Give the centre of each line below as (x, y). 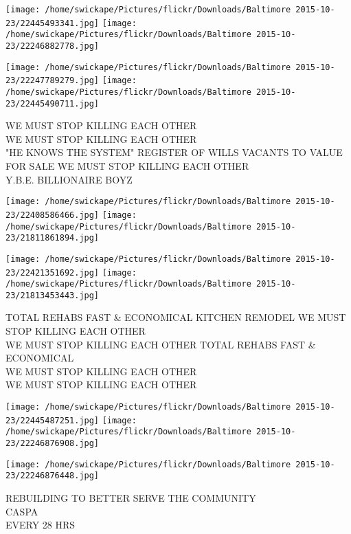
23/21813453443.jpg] (53, 295)
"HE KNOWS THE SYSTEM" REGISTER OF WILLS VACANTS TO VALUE (174, 152)
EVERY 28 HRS (41, 525)
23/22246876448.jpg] (53, 476)
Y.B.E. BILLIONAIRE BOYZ (69, 179)
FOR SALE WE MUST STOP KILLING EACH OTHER (127, 166)
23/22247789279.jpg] (53, 81)
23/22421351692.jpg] (53, 272)
